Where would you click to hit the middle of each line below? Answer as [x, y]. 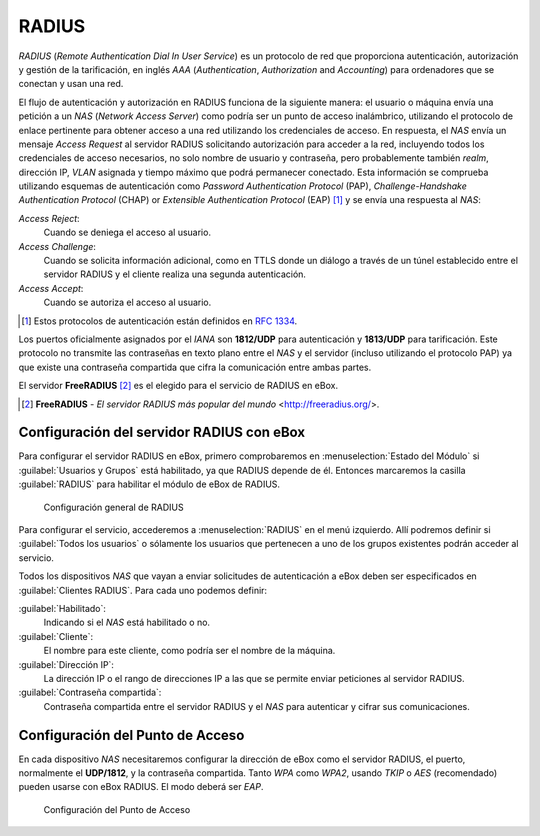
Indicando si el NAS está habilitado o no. [126, 622]
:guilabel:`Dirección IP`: [66, 664]
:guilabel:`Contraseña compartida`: [90, 692]
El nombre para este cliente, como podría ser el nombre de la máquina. [189, 651]
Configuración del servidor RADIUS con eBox [161, 432]
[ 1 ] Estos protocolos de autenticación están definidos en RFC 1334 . [159, 321]
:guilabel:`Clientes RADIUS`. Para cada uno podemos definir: [143, 590]
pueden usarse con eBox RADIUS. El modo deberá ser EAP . [141, 787]
